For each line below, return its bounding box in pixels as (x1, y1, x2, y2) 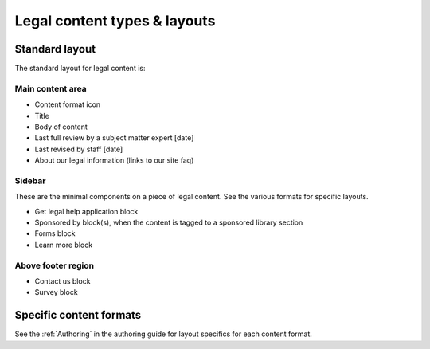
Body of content (34, 122, 88, 131)
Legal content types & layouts (14, 12, 216, 29)
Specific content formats (14, 308, 142, 322)
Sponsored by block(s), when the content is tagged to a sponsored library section (34, 218, 303, 227)
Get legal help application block (34, 206, 139, 216)
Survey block (34, 288, 79, 297)
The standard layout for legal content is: (14, 64, 146, 73)
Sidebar (14, 175, 46, 186)
